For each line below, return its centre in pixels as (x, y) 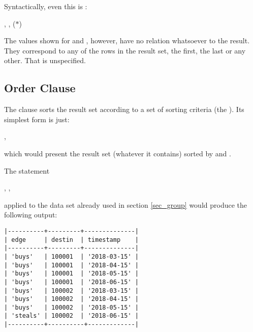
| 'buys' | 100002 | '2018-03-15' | (71, 290)
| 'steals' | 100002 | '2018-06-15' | (71, 316)
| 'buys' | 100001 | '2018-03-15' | (71, 256)
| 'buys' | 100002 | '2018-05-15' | (71, 307)
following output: (31, 215)
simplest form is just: (37, 119)
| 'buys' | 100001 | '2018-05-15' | (71, 274)
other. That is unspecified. (45, 60)
